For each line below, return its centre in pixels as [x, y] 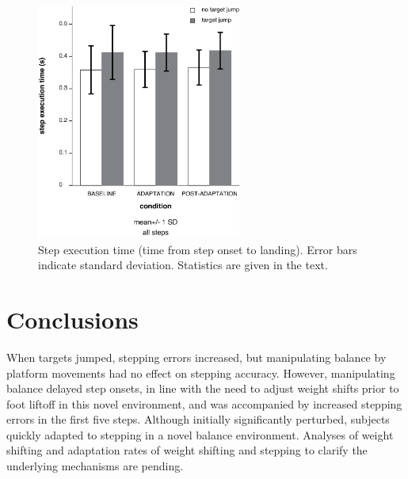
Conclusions [72, 319]
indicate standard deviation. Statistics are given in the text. [183, 265]
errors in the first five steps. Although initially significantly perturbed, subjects [198, 419]
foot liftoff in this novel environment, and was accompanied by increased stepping [204, 403]
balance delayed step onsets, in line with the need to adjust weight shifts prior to [203, 388]
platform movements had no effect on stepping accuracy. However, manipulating [201, 373]
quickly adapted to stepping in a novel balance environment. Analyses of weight [200, 434]
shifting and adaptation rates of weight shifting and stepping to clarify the [187, 450]
